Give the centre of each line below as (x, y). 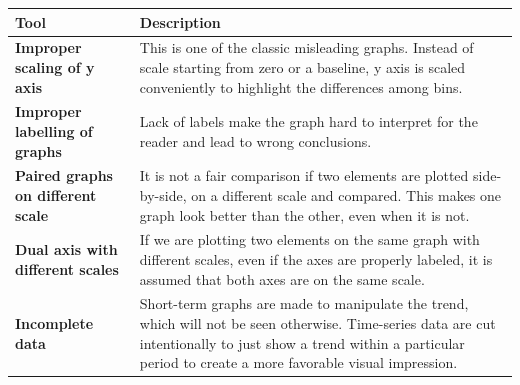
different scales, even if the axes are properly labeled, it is (316, 259)
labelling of (54, 130)
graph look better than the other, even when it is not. (304, 214)
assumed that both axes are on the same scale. (282, 278)
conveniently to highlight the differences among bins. (301, 86)
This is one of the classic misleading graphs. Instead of (306, 47)
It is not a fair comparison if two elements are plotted (304, 175)
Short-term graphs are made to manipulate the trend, (304, 303)
